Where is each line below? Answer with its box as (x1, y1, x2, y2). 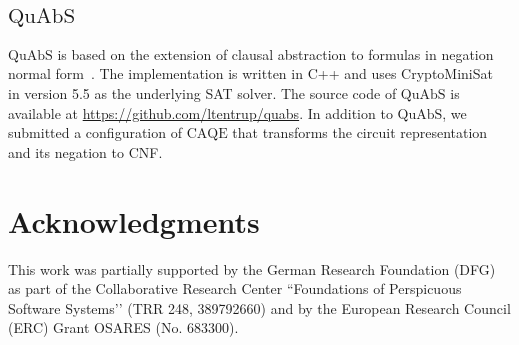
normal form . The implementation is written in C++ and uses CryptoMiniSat (8, 63, 493, 84)
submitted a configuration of (8, 122, 182, 143)
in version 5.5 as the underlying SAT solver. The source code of (8, 83, 397, 103)
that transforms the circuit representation (232, 122, 488, 143)
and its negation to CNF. (8, 141, 163, 162)
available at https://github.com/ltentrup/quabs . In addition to (8, 102, 393, 123)
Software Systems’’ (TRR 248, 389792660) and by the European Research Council (8, 297, 511, 318)
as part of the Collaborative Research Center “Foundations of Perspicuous (8, 278, 462, 299)
